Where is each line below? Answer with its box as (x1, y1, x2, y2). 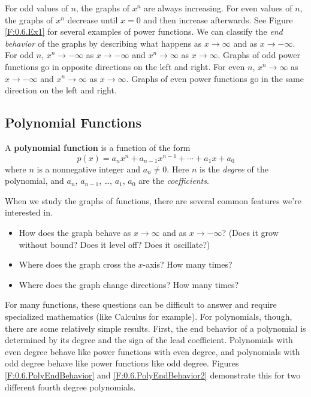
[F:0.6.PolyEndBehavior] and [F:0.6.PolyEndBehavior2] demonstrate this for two (5, 368, 301, 381)
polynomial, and (5, 174, 64, 187)
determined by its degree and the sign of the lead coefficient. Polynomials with (5, 334, 293, 346)
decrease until (67, 13, 118, 26)
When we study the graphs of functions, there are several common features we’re (5, 194, 301, 207)
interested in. (5, 206, 53, 219)
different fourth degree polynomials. (5, 380, 136, 393)
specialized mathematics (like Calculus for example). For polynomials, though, (5, 310, 292, 322)
